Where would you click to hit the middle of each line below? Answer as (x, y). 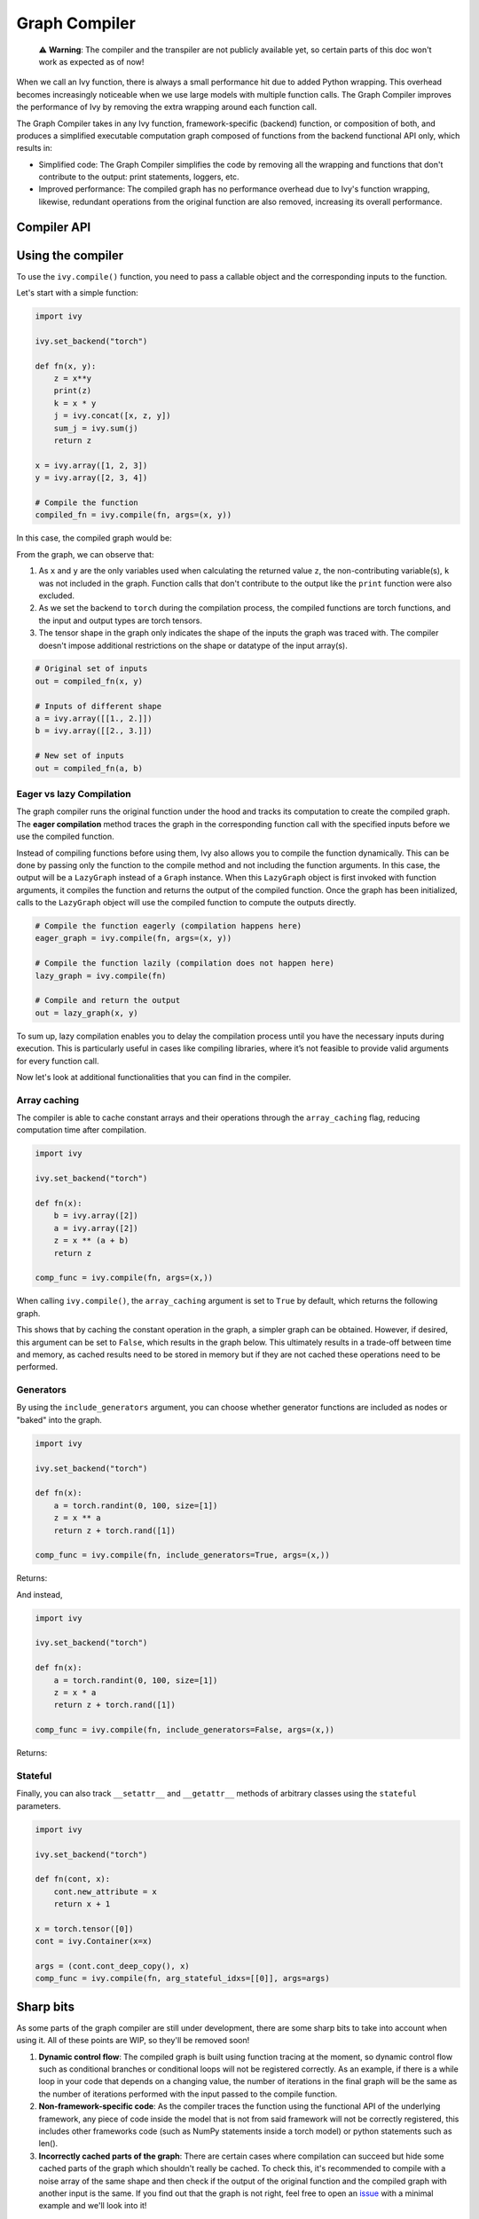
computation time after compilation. (81, 1130)
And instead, (39, 1594)
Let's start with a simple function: (78, 293)
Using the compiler (70, 255)
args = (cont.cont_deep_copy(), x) (112, 1966)
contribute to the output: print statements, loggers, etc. (139, 177)
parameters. (39, 1805)
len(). (48, 2144)
